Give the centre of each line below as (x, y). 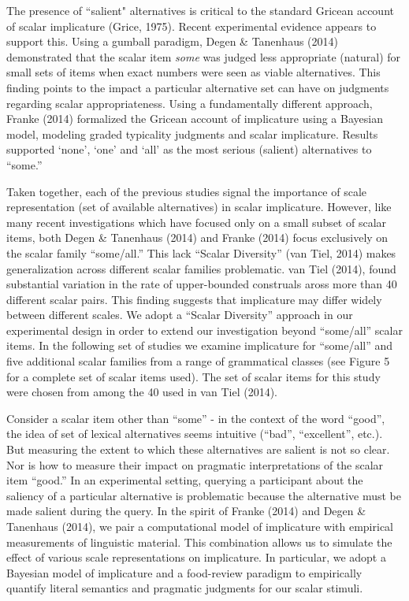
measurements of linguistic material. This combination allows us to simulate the (199, 542)
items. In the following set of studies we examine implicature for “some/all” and (200, 345)
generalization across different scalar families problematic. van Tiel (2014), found (201, 268)
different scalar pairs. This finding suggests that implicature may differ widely (194, 299)
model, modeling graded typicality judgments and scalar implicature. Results (192, 134)
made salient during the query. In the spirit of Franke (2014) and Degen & (186, 511)
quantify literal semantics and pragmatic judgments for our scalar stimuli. (185, 588)
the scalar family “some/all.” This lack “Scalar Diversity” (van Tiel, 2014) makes (201, 252)
